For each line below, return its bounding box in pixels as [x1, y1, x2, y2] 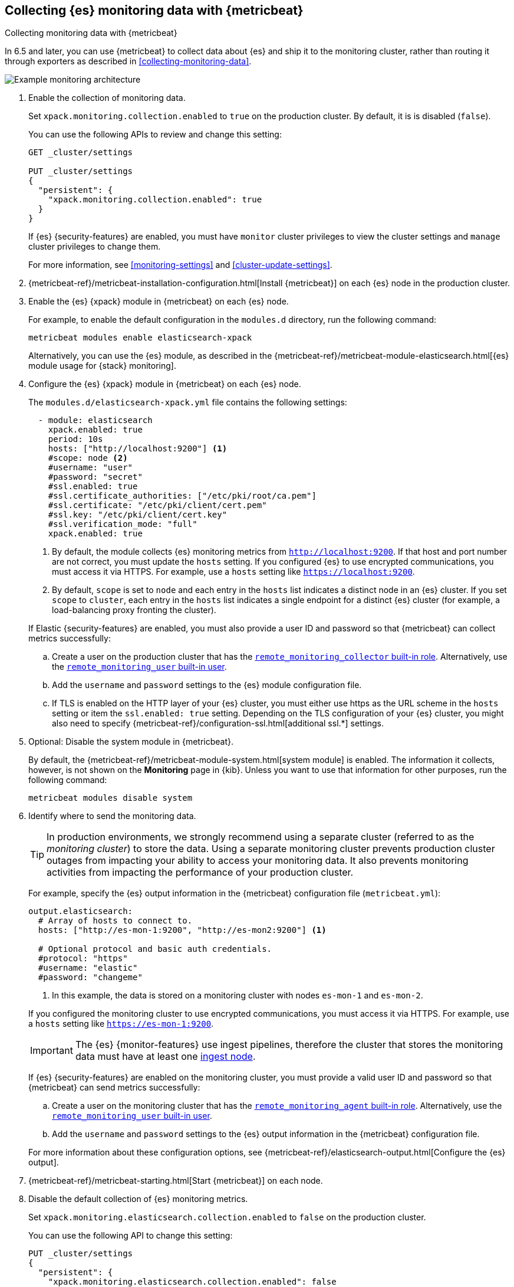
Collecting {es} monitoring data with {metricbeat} [5, 3, 304, 18]
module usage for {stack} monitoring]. [28, 361, 176, 371]
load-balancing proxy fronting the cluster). [52, 605, 216, 615]
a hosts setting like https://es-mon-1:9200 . [28, 1019, 214, 1029]
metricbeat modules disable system [28, 793, 193, 803]
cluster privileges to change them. [28, 241, 161, 252]
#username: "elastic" [38, 963, 138, 973]
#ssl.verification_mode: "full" [48, 519, 197, 529]
